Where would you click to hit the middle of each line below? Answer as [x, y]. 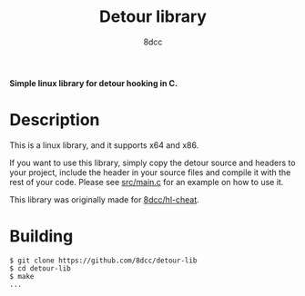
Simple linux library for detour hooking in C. [94, 83]
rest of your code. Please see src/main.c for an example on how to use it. [147, 182]
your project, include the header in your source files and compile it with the [150, 172]
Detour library [153, 17]
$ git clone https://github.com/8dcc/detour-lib [103, 261]
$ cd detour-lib [40, 268]
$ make [22, 276]
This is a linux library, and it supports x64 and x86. [104, 145]
